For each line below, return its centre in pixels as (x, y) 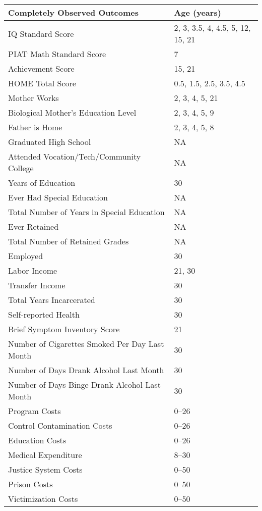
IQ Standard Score (41, 33)
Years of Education (42, 183)
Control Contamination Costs (60, 425)
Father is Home (35, 127)
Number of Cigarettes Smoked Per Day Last (86, 344)
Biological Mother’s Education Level (72, 112)
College (21, 168)
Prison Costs (30, 484)
